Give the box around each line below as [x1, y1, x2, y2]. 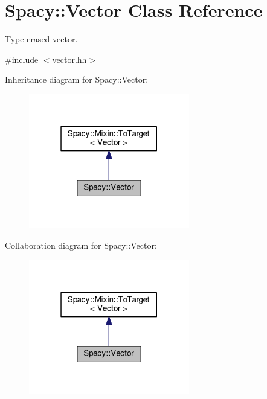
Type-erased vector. [5, 33, 78, 45]
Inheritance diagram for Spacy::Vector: [5, 73, 149, 86]
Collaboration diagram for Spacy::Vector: [5, 238, 157, 251]
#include [5, 53, 39, 65]
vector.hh [52, 53, 87, 65]
